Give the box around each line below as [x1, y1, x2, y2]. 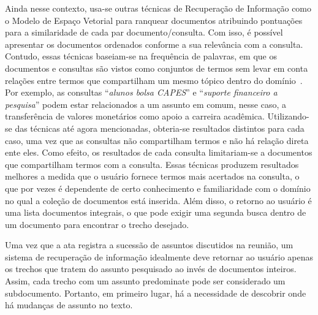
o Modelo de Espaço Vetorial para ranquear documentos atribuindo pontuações [5, 13, 303, 26]
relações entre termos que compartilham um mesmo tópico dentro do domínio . [5, 74, 303, 86]
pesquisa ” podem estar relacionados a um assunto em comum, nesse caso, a [5, 97, 286, 110]
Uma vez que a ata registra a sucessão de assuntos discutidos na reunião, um [5, 238, 293, 251]
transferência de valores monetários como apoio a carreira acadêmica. [5, 110, 265, 123]
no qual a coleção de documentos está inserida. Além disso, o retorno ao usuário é [5, 194, 312, 207]
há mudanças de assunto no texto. [5, 298, 133, 311]
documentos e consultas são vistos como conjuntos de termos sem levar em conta [5, 61, 308, 74]
